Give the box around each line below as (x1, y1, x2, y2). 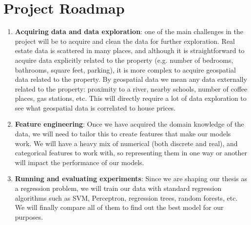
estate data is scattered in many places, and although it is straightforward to (15, 45, 245, 56)
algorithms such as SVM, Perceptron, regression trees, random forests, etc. (15, 192, 238, 203)
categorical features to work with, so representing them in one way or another (15, 148, 247, 158)
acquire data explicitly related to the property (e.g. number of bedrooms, (15, 55, 233, 65)
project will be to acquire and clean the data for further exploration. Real (15, 36, 235, 46)
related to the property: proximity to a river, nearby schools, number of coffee (15, 83, 248, 94)
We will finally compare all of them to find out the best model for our (15, 202, 224, 212)
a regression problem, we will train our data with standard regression (15, 183, 222, 193)
